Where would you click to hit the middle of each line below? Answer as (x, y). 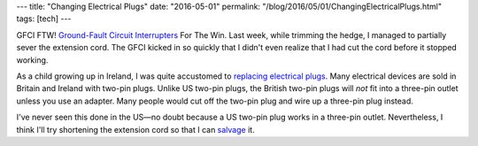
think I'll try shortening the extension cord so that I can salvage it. (136, 129)
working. (32, 60)
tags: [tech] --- (44, 19)
